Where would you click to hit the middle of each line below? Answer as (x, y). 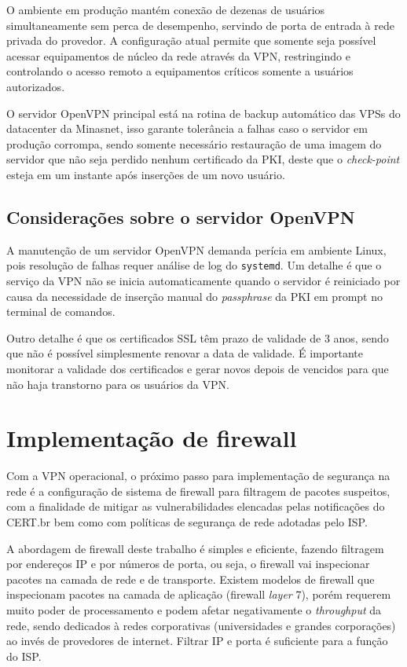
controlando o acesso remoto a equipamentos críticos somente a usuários (180, 71)
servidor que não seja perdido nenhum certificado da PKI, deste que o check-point (203, 159)
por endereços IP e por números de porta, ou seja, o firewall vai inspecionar (188, 564)
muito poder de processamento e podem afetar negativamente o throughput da (194, 610)
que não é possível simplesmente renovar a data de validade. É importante (185, 353)
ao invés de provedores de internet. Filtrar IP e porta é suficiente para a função (197, 641)
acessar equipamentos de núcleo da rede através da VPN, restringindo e (178, 55)
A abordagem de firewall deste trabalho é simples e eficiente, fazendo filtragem (195, 548)
